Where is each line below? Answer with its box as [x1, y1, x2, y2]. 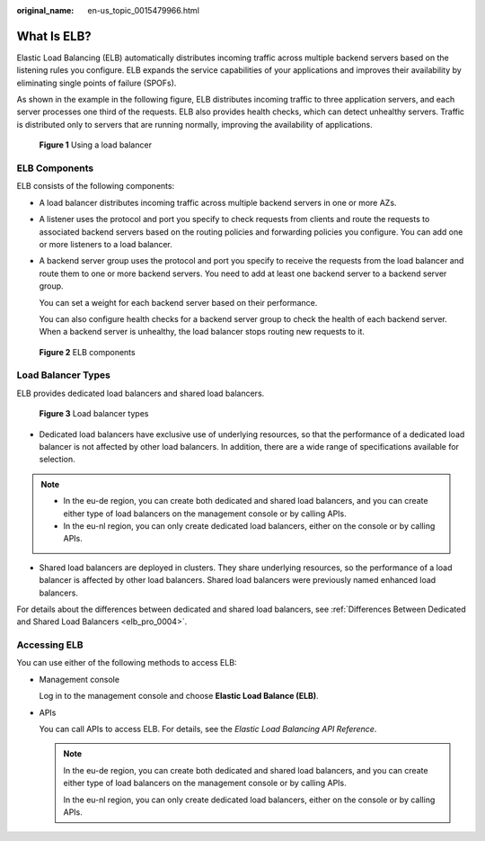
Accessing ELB [16, 639, 84, 651]
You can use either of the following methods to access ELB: [16, 658, 237, 668]
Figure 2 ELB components [39, 346, 136, 357]
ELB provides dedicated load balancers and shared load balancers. [16, 388, 265, 398]
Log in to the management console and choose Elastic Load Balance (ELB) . [39, 691, 319, 702]
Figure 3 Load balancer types [39, 408, 149, 419]
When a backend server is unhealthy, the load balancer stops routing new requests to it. [39, 327, 366, 337]
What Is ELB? [16, 28, 92, 44]
